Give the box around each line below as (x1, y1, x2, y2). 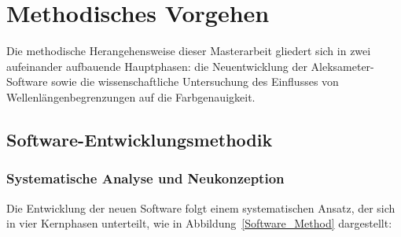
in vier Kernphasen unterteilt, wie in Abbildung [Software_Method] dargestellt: (6, 215, 392, 231)
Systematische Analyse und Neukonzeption (6, 168, 285, 188)
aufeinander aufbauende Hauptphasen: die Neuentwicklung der (6, 57, 307, 74)
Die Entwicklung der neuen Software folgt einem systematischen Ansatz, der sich (6, 199, 395, 216)
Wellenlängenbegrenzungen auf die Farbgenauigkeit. (6, 88, 256, 105)
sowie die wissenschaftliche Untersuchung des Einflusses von (51, 73, 339, 90)
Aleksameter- (311, 57, 374, 74)
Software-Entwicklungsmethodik (6, 127, 273, 151)
